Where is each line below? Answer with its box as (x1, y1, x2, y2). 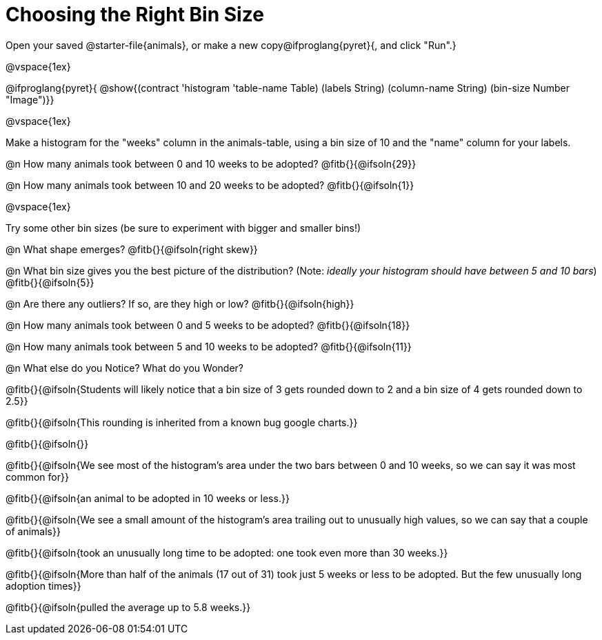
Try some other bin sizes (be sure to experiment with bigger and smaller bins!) (6, 221, 361, 234)
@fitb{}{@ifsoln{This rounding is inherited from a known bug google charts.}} (6, 416, 358, 428)
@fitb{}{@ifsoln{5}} (6, 276, 94, 288)
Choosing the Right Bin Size (6, 3, 264, 26)
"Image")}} (6, 93, 54, 106)
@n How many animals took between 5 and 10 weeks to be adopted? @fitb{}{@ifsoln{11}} (6, 340, 412, 352)
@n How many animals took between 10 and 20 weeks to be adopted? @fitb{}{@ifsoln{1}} (6, 179, 414, 191)
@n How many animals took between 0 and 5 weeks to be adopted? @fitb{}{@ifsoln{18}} (6, 319, 410, 331)
